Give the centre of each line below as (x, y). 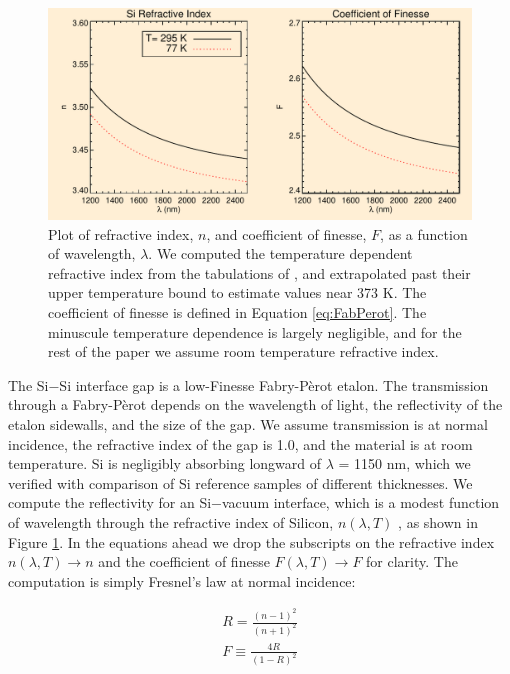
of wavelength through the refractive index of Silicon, (171, 521)
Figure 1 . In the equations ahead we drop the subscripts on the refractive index (251, 541)
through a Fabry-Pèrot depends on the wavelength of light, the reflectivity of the (255, 404)
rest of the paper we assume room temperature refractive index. (243, 351)
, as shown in (438, 521)
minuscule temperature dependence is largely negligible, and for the (255, 331)
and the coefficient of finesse (184, 561)
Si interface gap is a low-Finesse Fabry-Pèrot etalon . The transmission (274, 384)
